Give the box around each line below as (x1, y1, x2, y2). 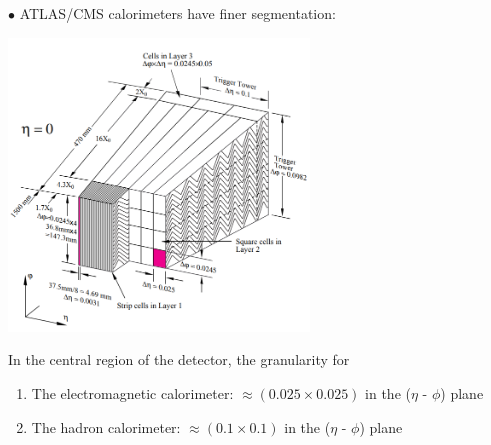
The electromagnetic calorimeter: (31, 383, 234, 404)
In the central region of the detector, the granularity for (8, 349, 350, 370)
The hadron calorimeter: (31, 416, 181, 437)
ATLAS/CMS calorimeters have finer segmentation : (19, 3, 336, 23)
